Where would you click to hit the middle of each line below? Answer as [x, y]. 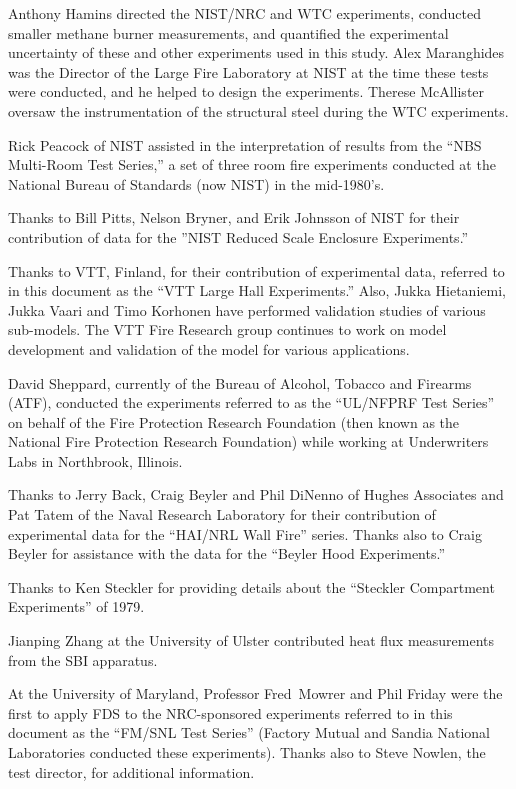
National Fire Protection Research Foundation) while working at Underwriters [248, 441]
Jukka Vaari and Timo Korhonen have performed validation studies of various [247, 309]
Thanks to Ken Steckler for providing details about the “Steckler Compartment [251, 586]
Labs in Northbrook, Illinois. [95, 460]
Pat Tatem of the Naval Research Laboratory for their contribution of [222, 514]
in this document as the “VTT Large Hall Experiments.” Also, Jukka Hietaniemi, [257, 290]
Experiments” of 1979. [76, 606]
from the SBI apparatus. [83, 659]
